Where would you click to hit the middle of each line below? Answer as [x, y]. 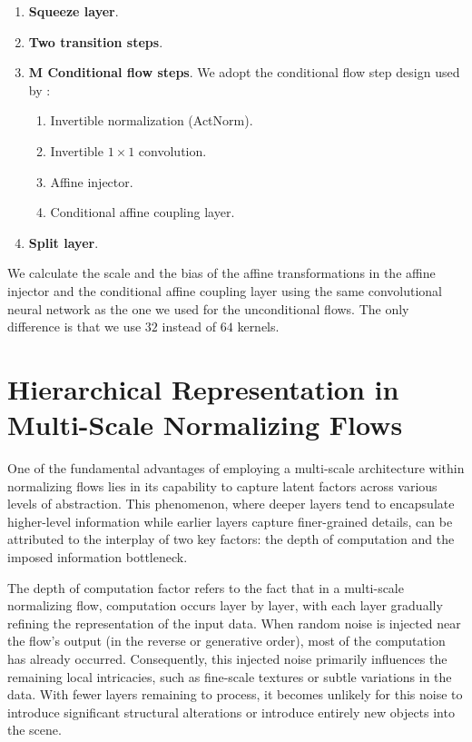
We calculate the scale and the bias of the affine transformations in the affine [221, 273]
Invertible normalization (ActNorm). [152, 120]
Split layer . [64, 242]
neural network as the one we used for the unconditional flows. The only [208, 308]
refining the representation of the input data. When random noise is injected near [234, 623]
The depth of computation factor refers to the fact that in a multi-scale [206, 587]
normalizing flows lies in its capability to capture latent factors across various [222, 485]
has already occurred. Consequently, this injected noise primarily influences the [227, 658]
